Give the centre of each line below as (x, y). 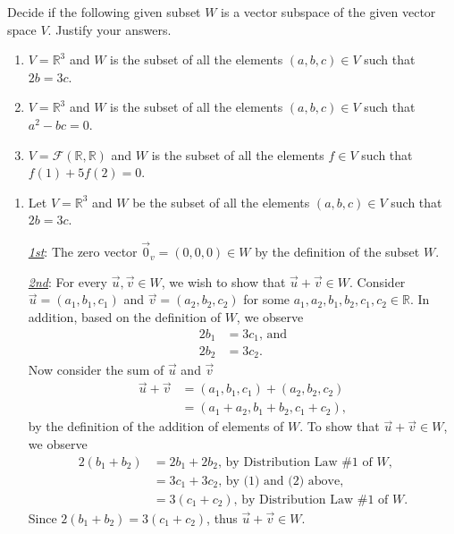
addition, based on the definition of (124, 316)
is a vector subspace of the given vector (328, 12)
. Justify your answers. (109, 29)
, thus (222, 517)
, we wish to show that (223, 281)
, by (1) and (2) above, (281, 481)
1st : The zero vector (83, 252)
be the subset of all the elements (221, 202)
